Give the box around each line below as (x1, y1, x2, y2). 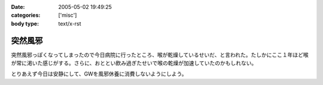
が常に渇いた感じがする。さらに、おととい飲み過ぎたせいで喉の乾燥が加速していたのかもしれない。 (11, 59, 257, 67)
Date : (11, 4, 25, 10)
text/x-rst (58, 20, 81, 27)
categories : (11, 12, 41, 19)
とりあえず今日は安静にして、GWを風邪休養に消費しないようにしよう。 (11, 70, 187, 77)
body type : (11, 20, 39, 27)
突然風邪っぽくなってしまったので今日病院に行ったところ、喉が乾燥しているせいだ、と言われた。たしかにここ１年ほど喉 (11, 51, 309, 58)
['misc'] (58, 12, 77, 19)
